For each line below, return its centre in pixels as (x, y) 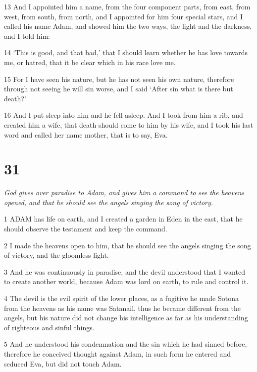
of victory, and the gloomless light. (56, 255)
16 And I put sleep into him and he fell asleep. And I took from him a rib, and (124, 115)
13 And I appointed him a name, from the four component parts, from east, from (127, 6)
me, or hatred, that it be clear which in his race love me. (90, 62)
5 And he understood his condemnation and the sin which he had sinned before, (126, 344)
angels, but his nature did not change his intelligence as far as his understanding (126, 318)
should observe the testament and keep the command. (86, 229)
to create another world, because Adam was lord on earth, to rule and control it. (126, 281)
